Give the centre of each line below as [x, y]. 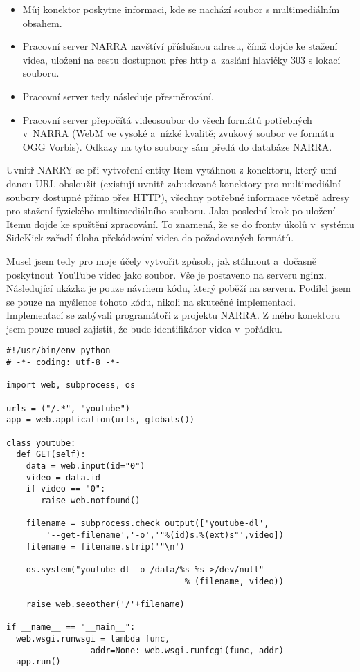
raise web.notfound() [91, 501]
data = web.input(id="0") [85, 466]
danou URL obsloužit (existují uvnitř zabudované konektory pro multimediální [173, 183]
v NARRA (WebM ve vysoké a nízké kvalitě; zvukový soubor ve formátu [178, 133]
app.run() [38, 662]
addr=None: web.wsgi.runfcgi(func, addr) [187, 650]
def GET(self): [51, 455]
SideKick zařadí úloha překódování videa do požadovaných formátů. [150, 237]
